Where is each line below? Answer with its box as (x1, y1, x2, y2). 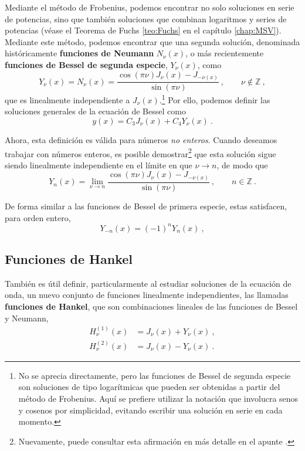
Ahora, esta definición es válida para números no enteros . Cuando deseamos (5, 133, 277, 145)
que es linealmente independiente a (5, 93, 130, 106)
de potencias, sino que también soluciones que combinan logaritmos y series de (5, 12, 287, 25)
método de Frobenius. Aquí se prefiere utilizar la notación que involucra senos (18, 392, 299, 405)
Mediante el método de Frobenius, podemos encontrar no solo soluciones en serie (5, 1, 294, 13)
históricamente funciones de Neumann (5, 47, 154, 59)
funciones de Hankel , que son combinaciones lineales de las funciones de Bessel (5, 300, 298, 313)
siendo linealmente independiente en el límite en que (5, 158, 192, 171)
